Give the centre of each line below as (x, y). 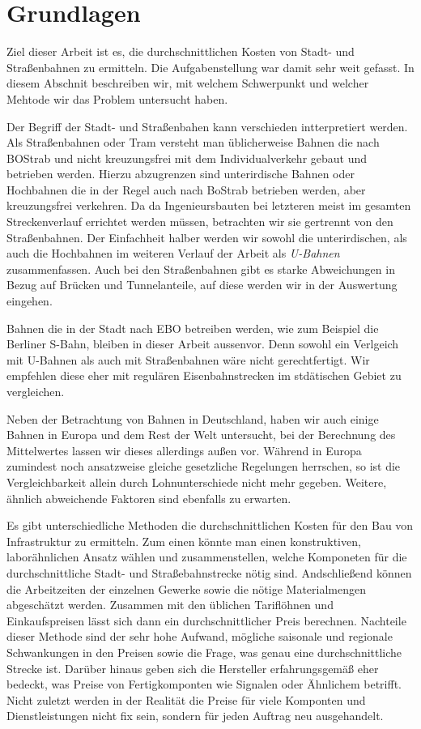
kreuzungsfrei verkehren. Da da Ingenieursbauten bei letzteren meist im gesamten (209, 205)
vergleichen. (36, 391)
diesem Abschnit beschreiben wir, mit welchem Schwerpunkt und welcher (188, 83)
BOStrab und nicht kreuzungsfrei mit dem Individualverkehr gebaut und (187, 158)
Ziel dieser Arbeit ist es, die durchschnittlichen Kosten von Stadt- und (181, 51)
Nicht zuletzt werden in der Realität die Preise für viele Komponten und (186, 699)
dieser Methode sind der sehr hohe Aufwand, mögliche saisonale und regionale (200, 636)
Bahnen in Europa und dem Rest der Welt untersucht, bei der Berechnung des (201, 435)
